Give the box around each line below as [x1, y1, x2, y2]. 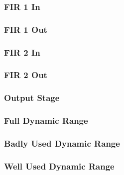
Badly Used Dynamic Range [4, 137, 120, 149]
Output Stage [4, 91, 60, 104]
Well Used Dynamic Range [4, 160, 115, 172]
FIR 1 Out [4, 23, 47, 35]
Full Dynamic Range [4, 114, 88, 127]
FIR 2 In [4, 46, 40, 58]
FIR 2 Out [4, 69, 47, 81]
